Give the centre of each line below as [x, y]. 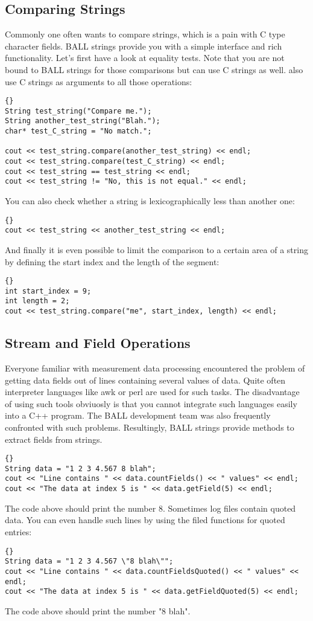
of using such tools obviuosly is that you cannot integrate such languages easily [151, 403]
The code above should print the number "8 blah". [98, 610]
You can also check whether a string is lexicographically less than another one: [150, 201]
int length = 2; [37, 301]
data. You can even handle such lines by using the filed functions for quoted [145, 520]
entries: [18, 531]
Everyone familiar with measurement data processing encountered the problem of [155, 368]
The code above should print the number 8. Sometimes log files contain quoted [150, 508]
